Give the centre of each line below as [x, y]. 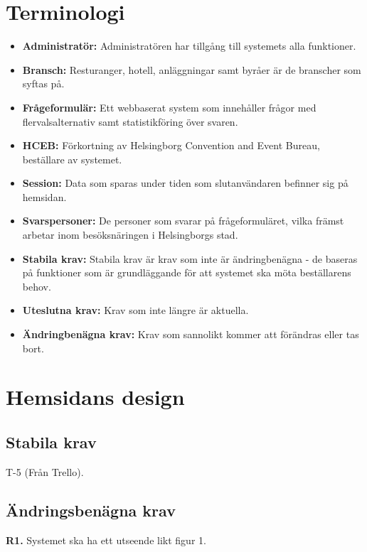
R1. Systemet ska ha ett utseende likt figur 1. [106, 540]
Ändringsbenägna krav [91, 510]
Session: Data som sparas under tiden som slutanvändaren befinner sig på [185, 183]
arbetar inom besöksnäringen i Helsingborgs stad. [130, 235]
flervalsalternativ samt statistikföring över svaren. [130, 121]
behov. [37, 286]
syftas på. [43, 83]
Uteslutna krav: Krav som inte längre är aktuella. [135, 310]
